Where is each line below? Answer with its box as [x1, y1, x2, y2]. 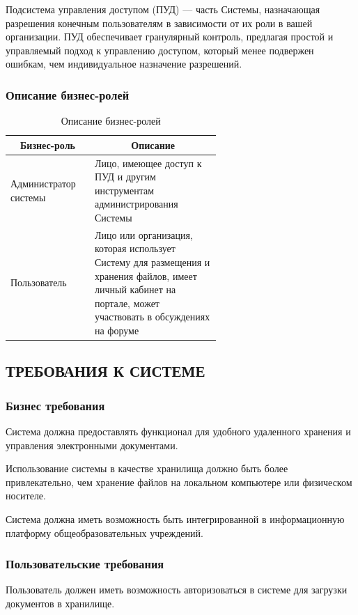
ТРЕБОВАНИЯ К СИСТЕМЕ [6, 360, 205, 382]
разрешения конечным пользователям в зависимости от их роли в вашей [6, 15, 313, 30]
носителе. [6, 488, 46, 503]
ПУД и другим [94, 169, 156, 184]
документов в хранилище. [6, 596, 115, 611]
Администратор [10, 176, 76, 191]
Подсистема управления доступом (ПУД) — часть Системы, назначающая [6, 2, 320, 16]
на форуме [94, 323, 139, 337]
